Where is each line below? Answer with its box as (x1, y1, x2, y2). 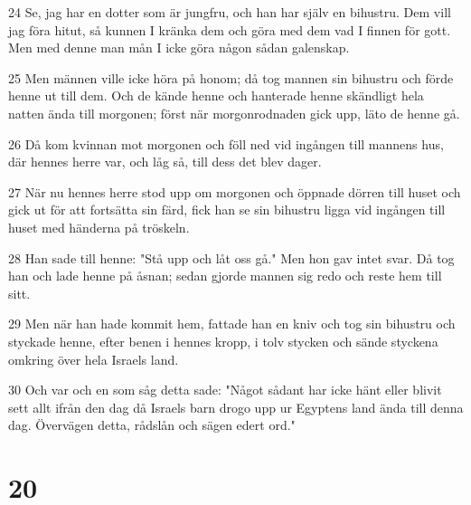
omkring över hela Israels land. (8, 349, 179, 368)
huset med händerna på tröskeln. (8, 217, 190, 236)
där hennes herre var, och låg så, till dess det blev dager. (8, 152, 322, 171)
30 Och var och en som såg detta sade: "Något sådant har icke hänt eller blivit (8, 380, 442, 399)
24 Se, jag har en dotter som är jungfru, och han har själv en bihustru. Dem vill (8, 3, 451, 21)
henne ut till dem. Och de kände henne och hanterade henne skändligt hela (8, 86, 424, 105)
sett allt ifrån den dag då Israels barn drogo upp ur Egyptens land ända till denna (8, 397, 464, 416)
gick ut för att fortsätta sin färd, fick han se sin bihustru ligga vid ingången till (8, 200, 446, 219)
